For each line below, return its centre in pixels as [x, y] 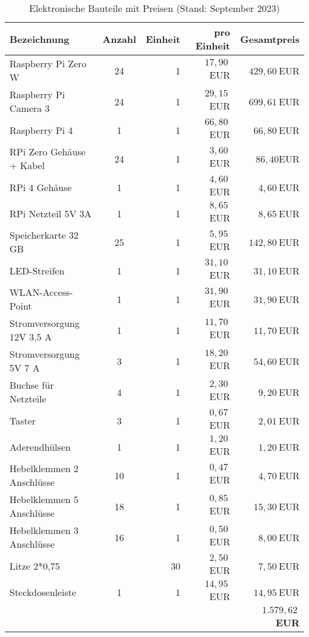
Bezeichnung [40, 39]
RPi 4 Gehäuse [41, 187]
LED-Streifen [37, 270]
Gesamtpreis [270, 39]
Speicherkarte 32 [44, 235]
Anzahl [119, 39]
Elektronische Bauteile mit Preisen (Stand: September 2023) [154, 8]
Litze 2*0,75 [35, 566]
